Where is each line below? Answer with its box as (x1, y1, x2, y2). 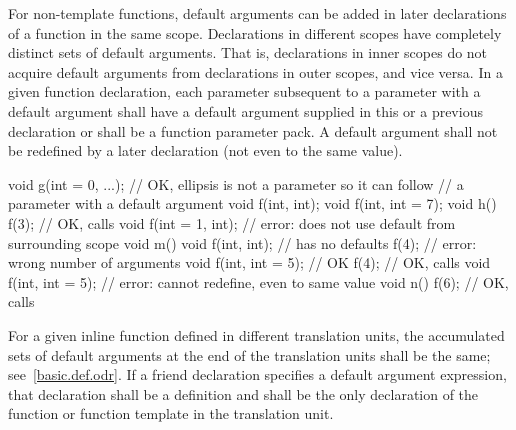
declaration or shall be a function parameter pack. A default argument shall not (8, 120, 498, 141)
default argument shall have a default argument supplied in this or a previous (8, 100, 483, 121)
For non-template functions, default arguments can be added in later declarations (8, 3, 507, 23)
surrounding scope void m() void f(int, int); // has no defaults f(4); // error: (8, 232, 477, 253)
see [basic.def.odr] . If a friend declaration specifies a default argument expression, (8, 364, 507, 385)
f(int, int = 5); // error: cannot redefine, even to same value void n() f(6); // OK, (8, 271, 509, 292)
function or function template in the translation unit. (8, 403, 334, 424)
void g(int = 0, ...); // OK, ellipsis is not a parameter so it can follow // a (8, 173, 464, 194)
